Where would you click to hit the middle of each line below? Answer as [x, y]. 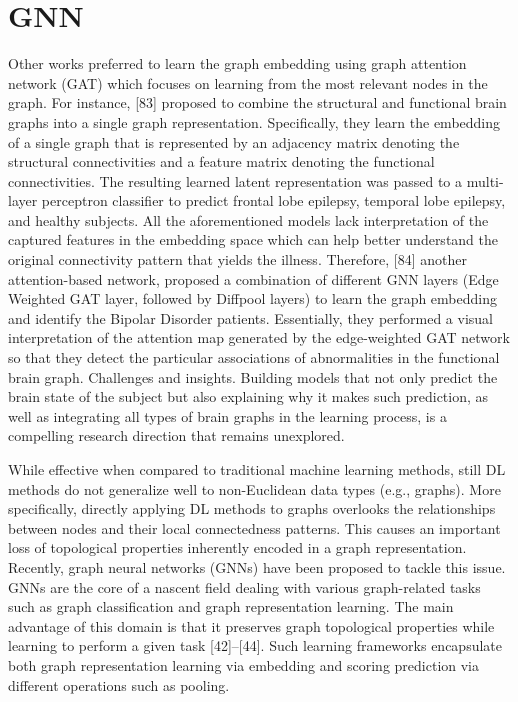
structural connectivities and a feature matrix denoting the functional [221, 161]
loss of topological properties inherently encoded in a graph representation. [237, 547]
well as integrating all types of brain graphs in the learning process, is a [227, 415]
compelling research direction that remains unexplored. [176, 435]
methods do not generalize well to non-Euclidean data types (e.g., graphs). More [254, 488]
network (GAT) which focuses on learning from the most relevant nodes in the [248, 82]
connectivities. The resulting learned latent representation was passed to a [235, 180]
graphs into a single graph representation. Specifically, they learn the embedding [254, 121]
